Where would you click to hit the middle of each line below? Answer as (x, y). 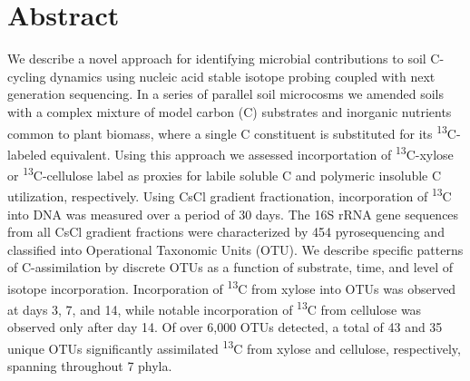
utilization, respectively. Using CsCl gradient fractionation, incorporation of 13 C (230, 195)
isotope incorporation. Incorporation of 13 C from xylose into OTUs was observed (232, 287)
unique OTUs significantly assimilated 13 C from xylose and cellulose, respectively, (234, 347)
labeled (27, 154)
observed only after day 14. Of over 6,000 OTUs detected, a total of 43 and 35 (225, 327)
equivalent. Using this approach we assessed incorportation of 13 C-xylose (252, 152)
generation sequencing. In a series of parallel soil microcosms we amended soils (225, 94)
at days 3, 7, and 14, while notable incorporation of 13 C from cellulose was (215, 308)
